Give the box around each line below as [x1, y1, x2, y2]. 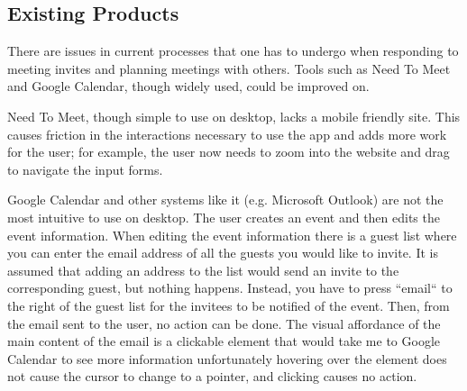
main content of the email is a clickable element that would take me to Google [7, 332, 440, 350]
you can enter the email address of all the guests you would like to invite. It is [7, 243, 438, 262]
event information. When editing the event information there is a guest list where [7, 225, 457, 244]
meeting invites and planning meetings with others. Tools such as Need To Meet [7, 59, 451, 77]
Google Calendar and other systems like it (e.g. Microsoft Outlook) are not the [7, 190, 444, 209]
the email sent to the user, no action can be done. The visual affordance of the [7, 314, 441, 332]
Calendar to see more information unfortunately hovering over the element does [7, 349, 447, 368]
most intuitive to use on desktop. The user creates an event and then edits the [7, 207, 440, 226]
